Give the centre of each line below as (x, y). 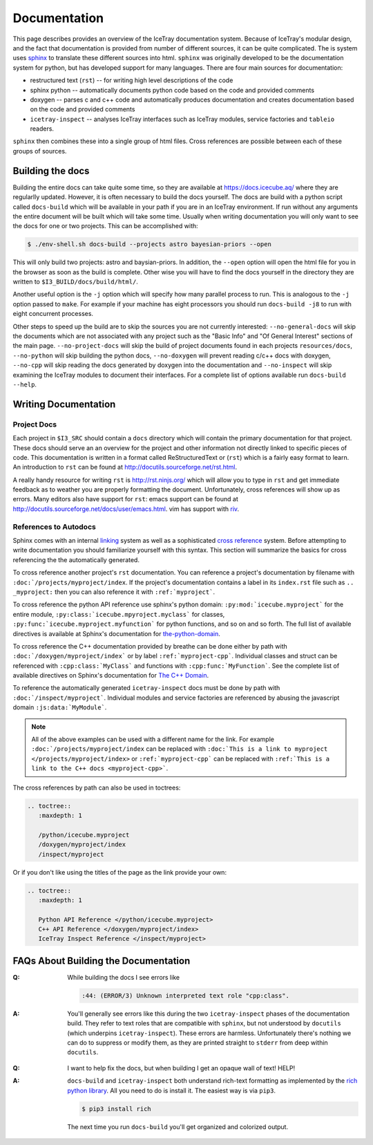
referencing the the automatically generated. (76, 559)
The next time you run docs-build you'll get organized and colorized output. (178, 1126)
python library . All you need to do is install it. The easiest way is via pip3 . (172, 1090)
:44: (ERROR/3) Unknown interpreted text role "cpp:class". (186, 995)
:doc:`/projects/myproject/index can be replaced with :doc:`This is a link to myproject (180, 749)
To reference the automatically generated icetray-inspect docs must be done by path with (146, 688)
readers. (42, 129)
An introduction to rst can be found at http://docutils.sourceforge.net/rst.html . (125, 467)
